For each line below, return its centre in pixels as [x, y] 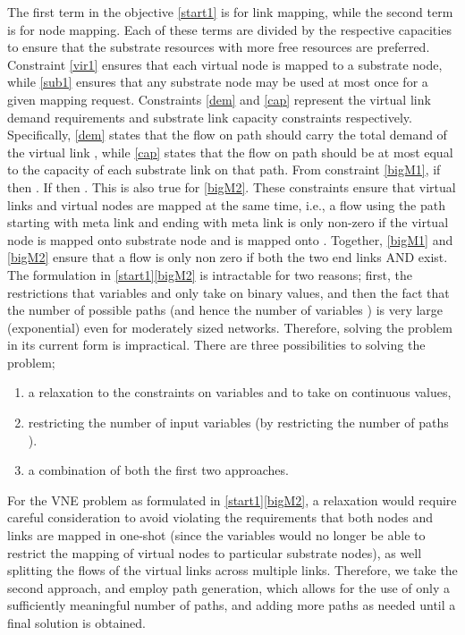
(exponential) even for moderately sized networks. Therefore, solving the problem [230, 327]
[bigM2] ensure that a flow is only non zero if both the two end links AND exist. [228, 257]
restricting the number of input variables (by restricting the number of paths [238, 423]
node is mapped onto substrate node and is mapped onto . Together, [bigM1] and [230, 239]
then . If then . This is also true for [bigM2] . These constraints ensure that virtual [232, 186]
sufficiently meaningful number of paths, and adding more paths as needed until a [232, 605]
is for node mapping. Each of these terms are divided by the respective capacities [229, 29]
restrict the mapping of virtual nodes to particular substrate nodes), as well [215, 552]
